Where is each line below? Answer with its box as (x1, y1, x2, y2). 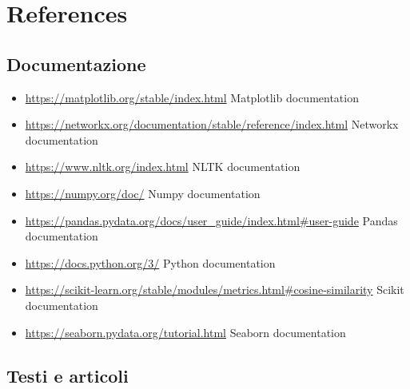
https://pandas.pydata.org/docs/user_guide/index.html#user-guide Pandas (25, 212, 398, 228)
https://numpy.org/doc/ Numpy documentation (25, 185, 261, 201)
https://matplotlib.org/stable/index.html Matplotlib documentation (25, 89, 359, 105)
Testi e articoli (6, 363, 129, 387)
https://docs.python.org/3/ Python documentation (25, 254, 276, 271)
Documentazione (6, 51, 146, 76)
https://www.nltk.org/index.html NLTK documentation (25, 158, 301, 175)
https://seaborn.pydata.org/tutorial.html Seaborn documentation (25, 324, 346, 340)
